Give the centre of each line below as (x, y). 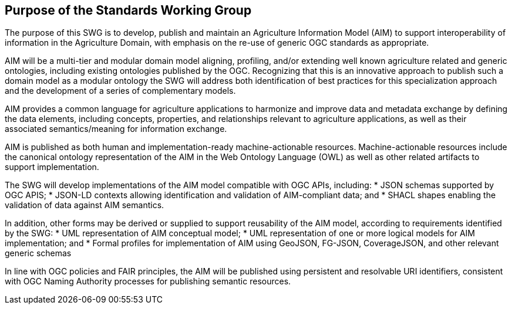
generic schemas (38, 253)
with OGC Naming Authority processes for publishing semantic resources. (148, 281)
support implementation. (52, 167)
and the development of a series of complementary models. (120, 91)
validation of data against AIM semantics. (85, 205)
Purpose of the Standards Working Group (128, 10)
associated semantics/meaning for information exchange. (116, 129)
